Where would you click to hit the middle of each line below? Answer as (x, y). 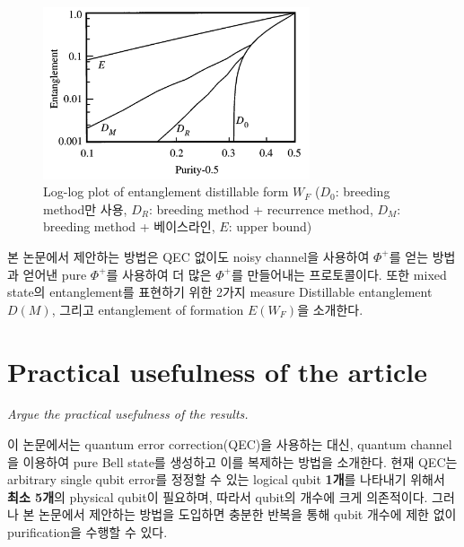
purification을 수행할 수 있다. (88, 532)
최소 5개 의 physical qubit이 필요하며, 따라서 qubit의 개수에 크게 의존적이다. (218, 496)
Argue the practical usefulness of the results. (128, 414)
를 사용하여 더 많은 (159, 274)
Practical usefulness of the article (218, 371)
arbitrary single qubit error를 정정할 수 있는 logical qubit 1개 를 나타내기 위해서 (226, 479)
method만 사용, (85, 208)
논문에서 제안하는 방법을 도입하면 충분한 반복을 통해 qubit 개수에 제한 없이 (248, 514)
